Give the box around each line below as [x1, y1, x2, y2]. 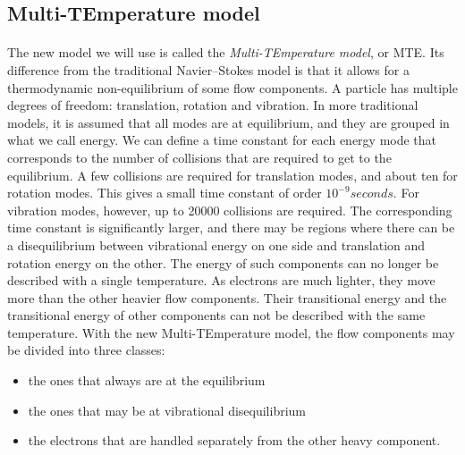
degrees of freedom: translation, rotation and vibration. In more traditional [7, 96, 418, 114]
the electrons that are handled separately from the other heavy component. [28, 431, 441, 450]
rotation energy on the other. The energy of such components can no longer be [7, 253, 439, 272]
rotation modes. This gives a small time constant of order [7, 183, 322, 202]
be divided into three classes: [7, 341, 165, 359]
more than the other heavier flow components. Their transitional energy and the [7, 288, 447, 307]
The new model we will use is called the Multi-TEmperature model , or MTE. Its [7, 43, 444, 62]
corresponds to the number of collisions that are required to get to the [7, 147, 392, 166]
